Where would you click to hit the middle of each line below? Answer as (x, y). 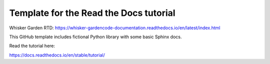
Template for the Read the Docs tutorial (92, 13)
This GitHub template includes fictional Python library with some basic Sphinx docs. (95, 37)
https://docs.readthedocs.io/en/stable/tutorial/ (57, 55)
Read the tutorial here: (32, 46)
